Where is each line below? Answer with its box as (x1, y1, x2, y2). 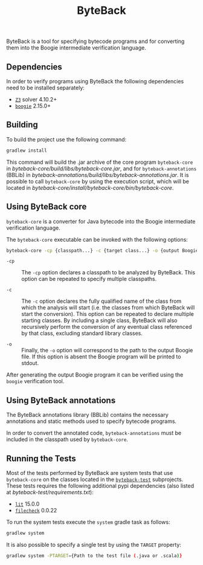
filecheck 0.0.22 (14, 507, 57, 514)
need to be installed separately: (6, 84, 85, 91)
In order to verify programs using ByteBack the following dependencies (6, 78, 184, 85)
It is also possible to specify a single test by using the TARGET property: (6, 541, 181, 548)
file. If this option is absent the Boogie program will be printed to (21, 353, 181, 360)
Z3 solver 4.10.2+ (14, 96, 57, 103)
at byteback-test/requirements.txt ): (6, 489, 94, 496)
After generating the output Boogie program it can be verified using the (6, 371, 184, 378)
